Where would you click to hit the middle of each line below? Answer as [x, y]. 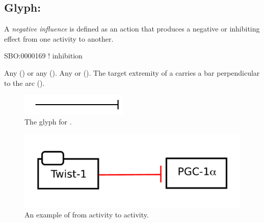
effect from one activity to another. [59, 38]
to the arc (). [24, 83]
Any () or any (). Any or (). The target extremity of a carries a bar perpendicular [132, 72]
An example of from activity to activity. [87, 214]
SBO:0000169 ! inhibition [43, 56]
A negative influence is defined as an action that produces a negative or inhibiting [132, 29]
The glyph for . [48, 122]
